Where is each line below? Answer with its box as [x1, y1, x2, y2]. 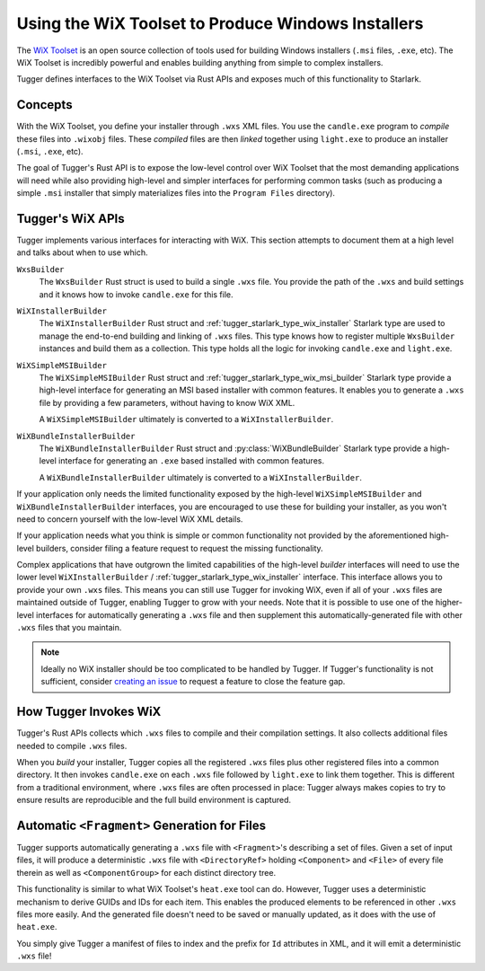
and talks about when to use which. [16, 247, 148, 258]
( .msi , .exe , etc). [16, 146, 84, 157]
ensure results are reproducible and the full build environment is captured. [16, 795, 292, 806]
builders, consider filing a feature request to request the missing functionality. [36, 543, 323, 553]
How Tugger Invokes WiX [16, 704, 162, 719]
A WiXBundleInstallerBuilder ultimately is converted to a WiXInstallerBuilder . [39, 472, 363, 482]
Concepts [16, 97, 73, 112]
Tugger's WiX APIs [16, 211, 125, 226]
